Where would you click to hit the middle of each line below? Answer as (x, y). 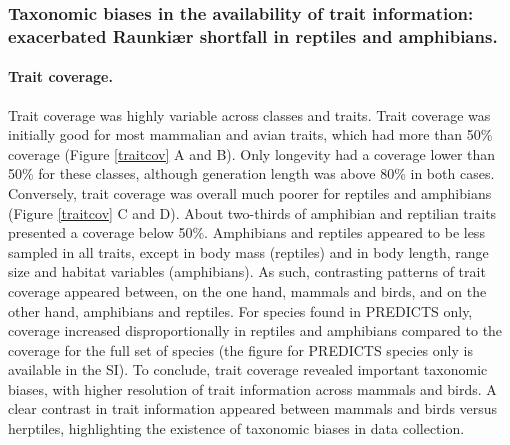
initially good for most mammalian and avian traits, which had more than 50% (250, 134)
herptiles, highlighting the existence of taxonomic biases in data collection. (236, 428)
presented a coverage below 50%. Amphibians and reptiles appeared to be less (246, 232)
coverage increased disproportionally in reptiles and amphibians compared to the (255, 330)
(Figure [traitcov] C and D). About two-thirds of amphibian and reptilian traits (252, 212)
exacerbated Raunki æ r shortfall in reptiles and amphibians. (253, 35)
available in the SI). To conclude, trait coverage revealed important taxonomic (248, 369)
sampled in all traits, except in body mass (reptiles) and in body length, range (248, 251)
